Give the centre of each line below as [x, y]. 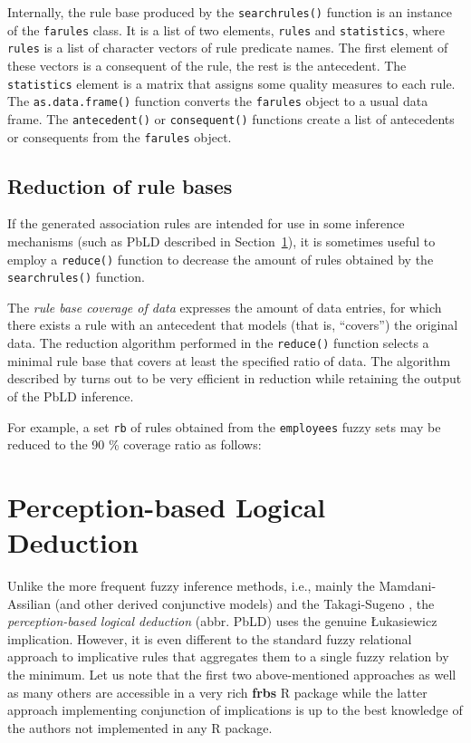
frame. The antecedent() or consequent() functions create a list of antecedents [231, 118]
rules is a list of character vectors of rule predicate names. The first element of [228, 48]
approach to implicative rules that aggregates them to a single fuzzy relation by [228, 656]
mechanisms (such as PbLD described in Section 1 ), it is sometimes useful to [221, 241]
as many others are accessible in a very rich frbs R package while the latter [217, 692]
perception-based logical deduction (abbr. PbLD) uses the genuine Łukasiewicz [222, 621]
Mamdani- [408, 586]
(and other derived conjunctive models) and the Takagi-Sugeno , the [245, 603]
